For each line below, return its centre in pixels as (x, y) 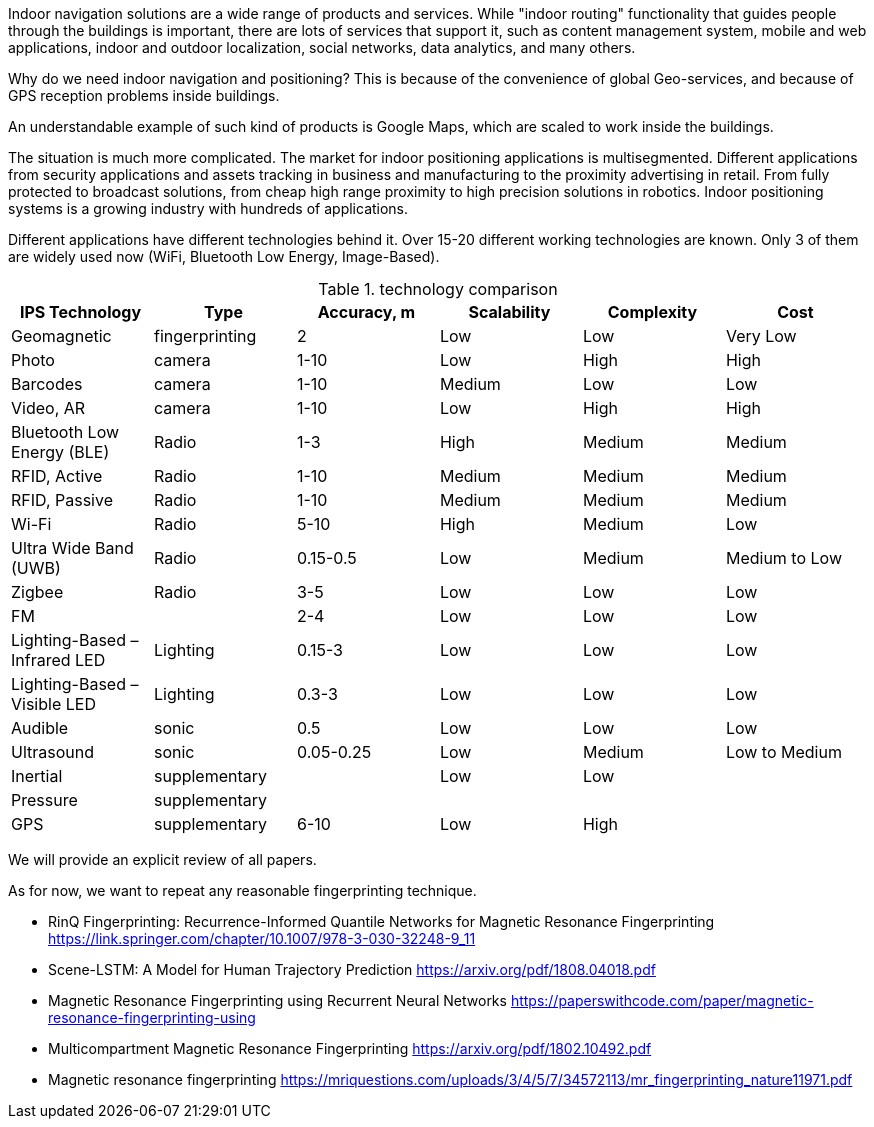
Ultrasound (53, 752)
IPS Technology (80, 312)
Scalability (509, 312)
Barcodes (47, 384)
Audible (40, 728)
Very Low (761, 336)
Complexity (652, 312)
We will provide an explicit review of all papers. (162, 859)
